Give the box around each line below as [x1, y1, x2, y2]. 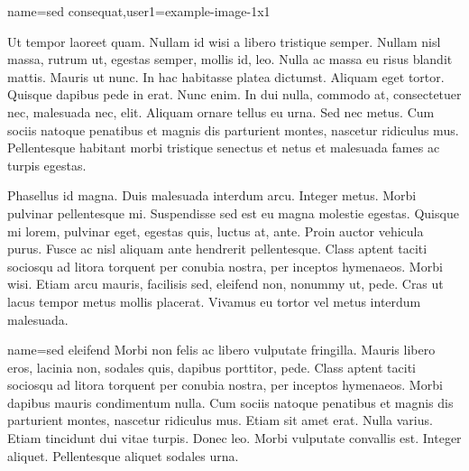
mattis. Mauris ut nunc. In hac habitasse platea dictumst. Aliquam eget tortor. [7, 67, 445, 86]
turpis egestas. [7, 155, 87, 174]
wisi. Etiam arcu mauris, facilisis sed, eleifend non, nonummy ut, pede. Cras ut [7, 274, 444, 293]
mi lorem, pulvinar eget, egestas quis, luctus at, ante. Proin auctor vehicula [7, 221, 424, 240]
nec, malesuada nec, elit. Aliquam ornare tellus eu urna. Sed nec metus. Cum [7, 102, 435, 121]
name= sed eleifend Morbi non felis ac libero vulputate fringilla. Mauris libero [7, 340, 436, 359]
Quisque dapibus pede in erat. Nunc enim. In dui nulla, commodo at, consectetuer [7, 85, 462, 104]
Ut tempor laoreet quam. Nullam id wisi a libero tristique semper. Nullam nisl [7, 32, 441, 51]
